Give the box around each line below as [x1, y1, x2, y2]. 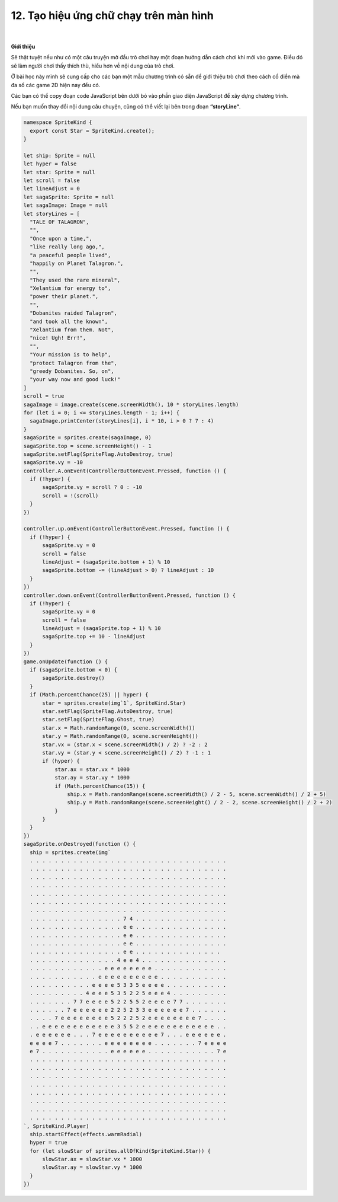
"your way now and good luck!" [30, 376, 121, 383]
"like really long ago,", [30, 244, 105, 250]
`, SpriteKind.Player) [23, 1123, 89, 1129]
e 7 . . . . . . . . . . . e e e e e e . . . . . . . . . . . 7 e [30, 1048, 227, 1055]
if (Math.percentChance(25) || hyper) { [30, 691, 149, 698]
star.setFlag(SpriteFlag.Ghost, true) [42, 716, 155, 723]
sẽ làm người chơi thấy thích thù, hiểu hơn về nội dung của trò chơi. [11, 62, 175, 69]
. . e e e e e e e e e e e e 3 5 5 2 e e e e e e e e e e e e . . [30, 1023, 227, 1030]
